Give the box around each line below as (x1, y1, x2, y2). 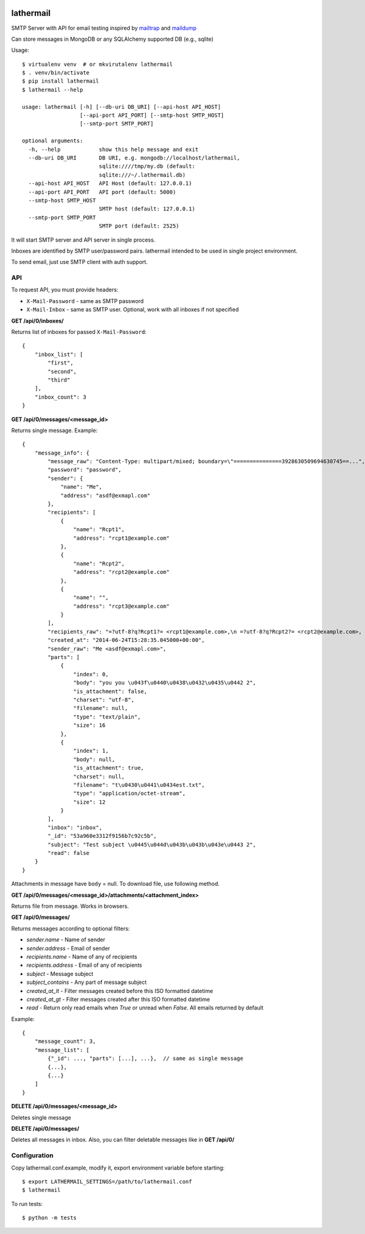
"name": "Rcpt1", (73, 526, 125, 533)
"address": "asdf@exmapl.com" (60, 492, 151, 499)
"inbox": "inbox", (47, 824, 103, 831)
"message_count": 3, (34, 1038, 96, 1045)
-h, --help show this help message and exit (28, 146, 199, 153)
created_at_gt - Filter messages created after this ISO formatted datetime (26, 995, 210, 1003)
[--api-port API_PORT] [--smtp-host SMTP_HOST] (79, 112, 224, 119)
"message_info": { (34, 449, 90, 456)
